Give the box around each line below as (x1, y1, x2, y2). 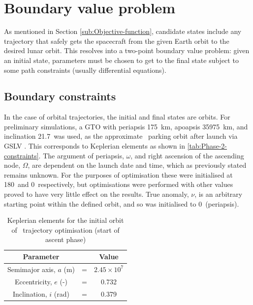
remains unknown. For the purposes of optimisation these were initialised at (4, 169, 233, 180)
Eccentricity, (14, 276, 52, 286)
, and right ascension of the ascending (130, 150, 244, 160)
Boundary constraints (4, 89, 116, 104)
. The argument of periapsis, (38, 150, 124, 160)
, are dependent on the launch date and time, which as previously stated (28, 160, 247, 170)
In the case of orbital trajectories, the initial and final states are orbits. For (4, 112, 230, 122)
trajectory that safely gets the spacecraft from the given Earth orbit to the (4, 35, 229, 46)
